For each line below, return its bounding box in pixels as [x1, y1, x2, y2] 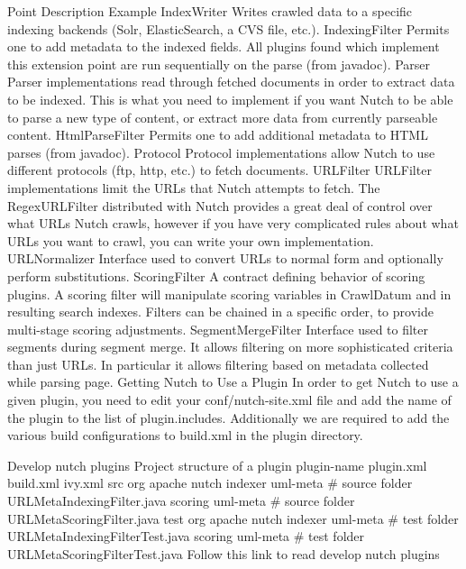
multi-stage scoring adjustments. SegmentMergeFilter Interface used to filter [7, 319, 429, 338]
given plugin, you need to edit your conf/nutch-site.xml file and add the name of [7, 390, 452, 409]
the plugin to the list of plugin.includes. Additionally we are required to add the [7, 408, 450, 427]
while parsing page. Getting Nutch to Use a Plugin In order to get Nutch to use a [7, 372, 459, 391]
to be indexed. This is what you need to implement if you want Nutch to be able [7, 89, 453, 108]
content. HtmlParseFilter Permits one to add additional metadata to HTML [7, 125, 428, 144]
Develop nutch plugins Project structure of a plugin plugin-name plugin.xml [7, 455, 427, 474]
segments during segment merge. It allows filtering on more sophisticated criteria [7, 337, 453, 356]
